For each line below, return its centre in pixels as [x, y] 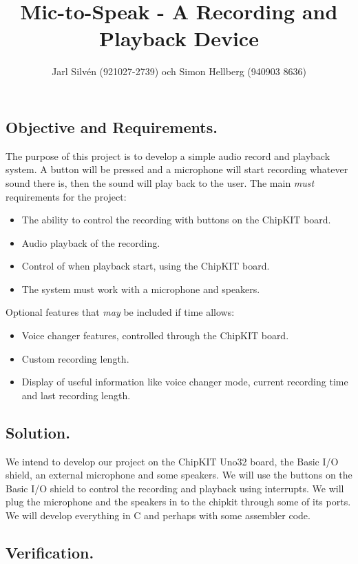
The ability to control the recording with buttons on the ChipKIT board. [176, 220]
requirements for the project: [66, 196]
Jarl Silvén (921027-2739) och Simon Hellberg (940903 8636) [179, 71]
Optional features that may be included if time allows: [120, 312]
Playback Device [179, 38]
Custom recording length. [75, 358]
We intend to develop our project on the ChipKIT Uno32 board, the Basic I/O [172, 461]
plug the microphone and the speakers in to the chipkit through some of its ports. [178, 502]
